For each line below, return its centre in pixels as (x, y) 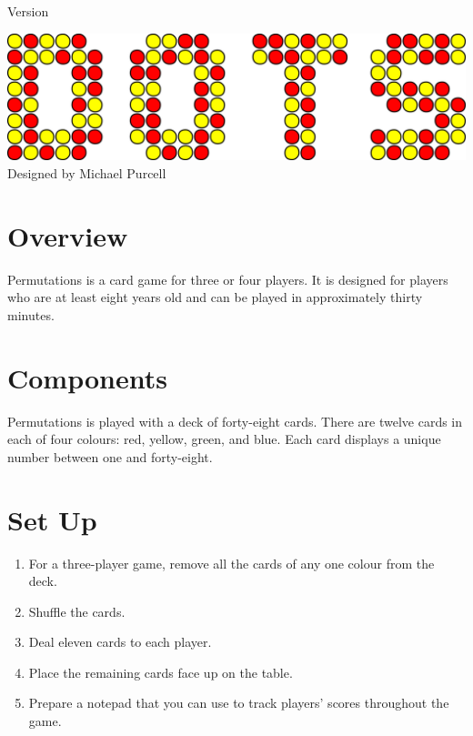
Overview (68, 235)
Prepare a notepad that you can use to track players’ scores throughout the (239, 703)
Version (28, 11)
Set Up (52, 519)
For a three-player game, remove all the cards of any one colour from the (231, 563)
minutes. (31, 314)
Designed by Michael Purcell (87, 172)
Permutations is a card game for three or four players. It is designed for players (228, 279)
